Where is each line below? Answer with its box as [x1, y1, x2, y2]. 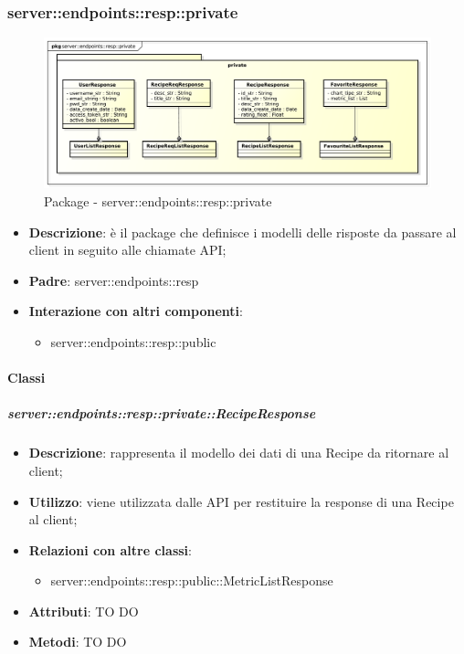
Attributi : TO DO [28, 601, 139, 620]
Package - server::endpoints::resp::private [44, 192, 272, 211]
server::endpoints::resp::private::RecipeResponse [7, 404, 316, 423]
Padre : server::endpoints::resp [28, 270, 199, 290]
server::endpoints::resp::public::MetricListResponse [50, 571, 333, 590]
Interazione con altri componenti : [28, 301, 243, 321]
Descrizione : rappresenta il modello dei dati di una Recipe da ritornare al [28, 443, 449, 462]
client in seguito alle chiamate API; [28, 240, 227, 259]
